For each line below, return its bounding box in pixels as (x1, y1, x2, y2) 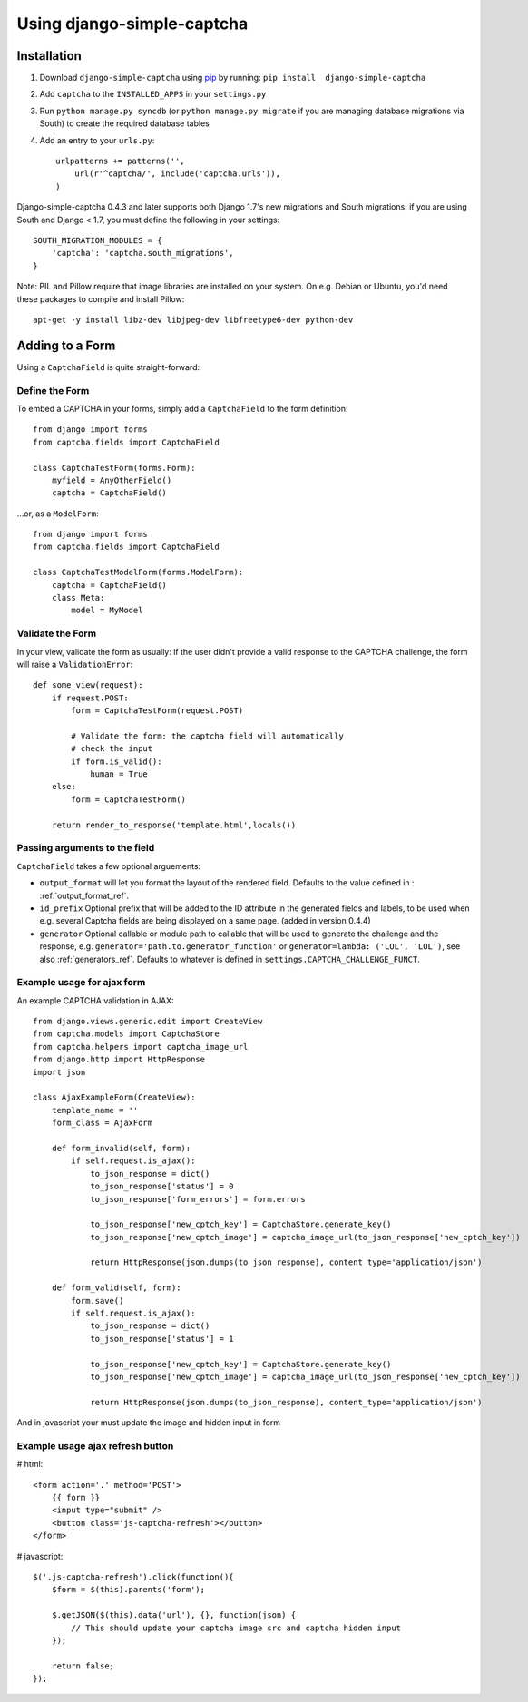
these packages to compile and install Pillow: (16, 293, 185, 304)
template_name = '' (51, 1105, 139, 1115)
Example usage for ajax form (16, 976, 146, 989)
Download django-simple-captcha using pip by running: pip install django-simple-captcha (39, 73, 426, 83)
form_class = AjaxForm (51, 1118, 153, 1129)
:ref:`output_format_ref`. (39, 890, 130, 901)
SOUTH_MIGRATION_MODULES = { (33, 235, 162, 245)
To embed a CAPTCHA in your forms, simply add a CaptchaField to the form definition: (16, 403, 348, 414)
